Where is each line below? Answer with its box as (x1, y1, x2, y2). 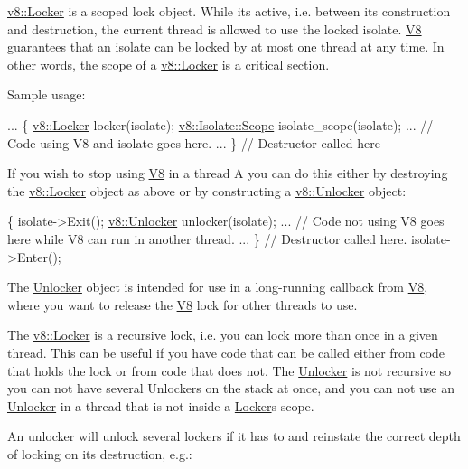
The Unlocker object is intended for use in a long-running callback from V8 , (7, 277, 428, 296)
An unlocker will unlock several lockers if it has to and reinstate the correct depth (7, 427, 461, 446)
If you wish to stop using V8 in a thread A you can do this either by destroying (7, 164, 448, 183)
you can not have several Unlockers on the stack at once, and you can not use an (7, 379, 454, 398)
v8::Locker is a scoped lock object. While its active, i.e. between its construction (7, 2, 451, 20)
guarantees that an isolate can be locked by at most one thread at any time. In (7, 37, 445, 56)
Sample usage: (7, 85, 86, 104)
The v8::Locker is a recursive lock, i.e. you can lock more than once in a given (7, 325, 438, 344)
